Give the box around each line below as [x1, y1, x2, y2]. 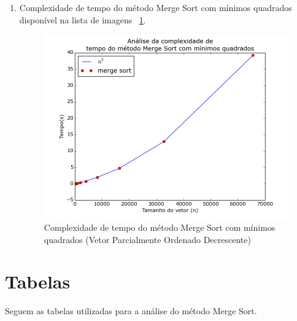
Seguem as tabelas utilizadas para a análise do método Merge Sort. [5, 304, 257, 317]
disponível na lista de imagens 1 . [19, 13, 146, 26]
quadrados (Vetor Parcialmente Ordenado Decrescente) [44, 233, 251, 246]
